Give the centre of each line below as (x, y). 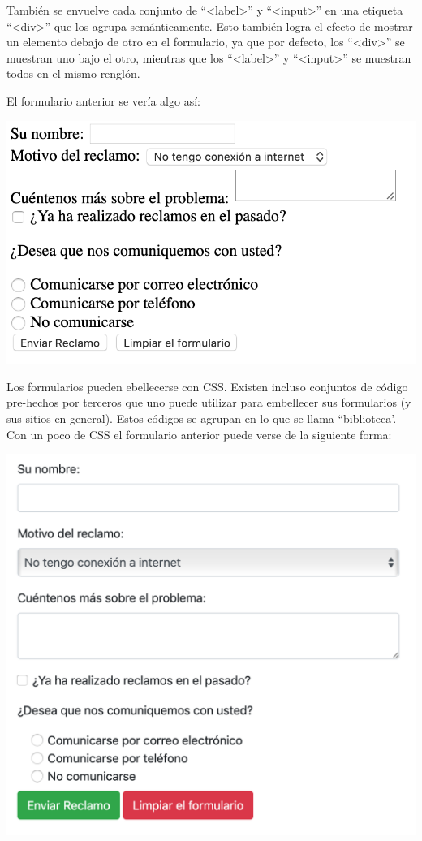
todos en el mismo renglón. (73, 73)
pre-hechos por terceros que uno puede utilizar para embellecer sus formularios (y (209, 402)
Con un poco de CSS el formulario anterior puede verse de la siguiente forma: (199, 434)
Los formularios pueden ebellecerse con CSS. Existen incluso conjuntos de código (207, 386)
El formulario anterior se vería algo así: (103, 100)
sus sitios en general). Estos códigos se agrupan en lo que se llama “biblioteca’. (202, 418)
